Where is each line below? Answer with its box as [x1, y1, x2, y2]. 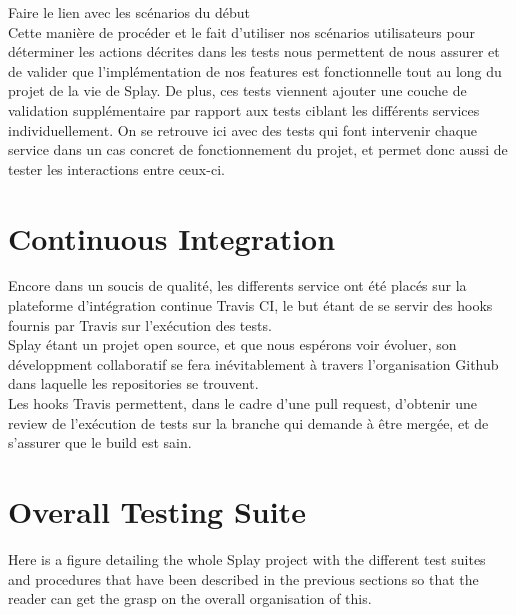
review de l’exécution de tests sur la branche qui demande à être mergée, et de [8, 412, 489, 433]
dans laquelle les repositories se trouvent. [8, 373, 259, 394]
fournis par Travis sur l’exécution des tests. [8, 314, 272, 335]
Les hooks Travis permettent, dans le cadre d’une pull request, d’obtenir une [8, 393, 478, 414]
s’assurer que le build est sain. [8, 432, 192, 453]
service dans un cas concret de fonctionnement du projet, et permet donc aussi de [8, 139, 508, 160]
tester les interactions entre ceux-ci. [8, 158, 225, 179]
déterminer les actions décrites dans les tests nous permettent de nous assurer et [8, 41, 500, 62]
